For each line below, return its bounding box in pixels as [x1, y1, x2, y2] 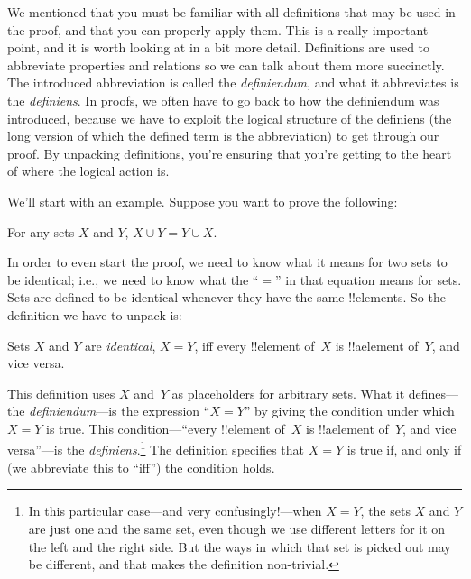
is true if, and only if [346, 440, 462, 459]
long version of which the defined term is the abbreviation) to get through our [7, 126, 439, 145]
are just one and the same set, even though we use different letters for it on [28, 519, 446, 538]
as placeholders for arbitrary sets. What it [171, 383, 405, 402]
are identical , [84, 335, 156, 354]
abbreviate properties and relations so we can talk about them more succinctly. [7, 55, 445, 74]
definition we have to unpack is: [7, 305, 182, 324]
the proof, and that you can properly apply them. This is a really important [7, 20, 429, 39]
